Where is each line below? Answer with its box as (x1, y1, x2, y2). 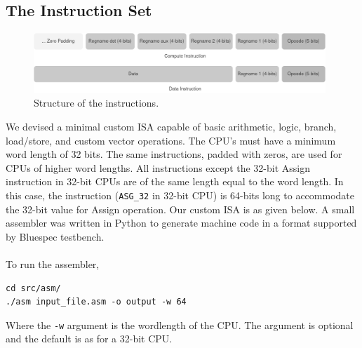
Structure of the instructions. (34, 95, 159, 110)
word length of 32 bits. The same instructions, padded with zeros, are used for (6, 147, 342, 161)
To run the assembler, (6, 257, 100, 272)
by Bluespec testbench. (6, 229, 105, 243)
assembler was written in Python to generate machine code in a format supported (6, 215, 357, 230)
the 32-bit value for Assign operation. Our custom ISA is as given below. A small (6, 201, 355, 216)
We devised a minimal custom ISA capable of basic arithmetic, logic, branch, (6, 119, 337, 134)
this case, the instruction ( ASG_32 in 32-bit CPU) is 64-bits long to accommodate (6, 188, 354, 203)
